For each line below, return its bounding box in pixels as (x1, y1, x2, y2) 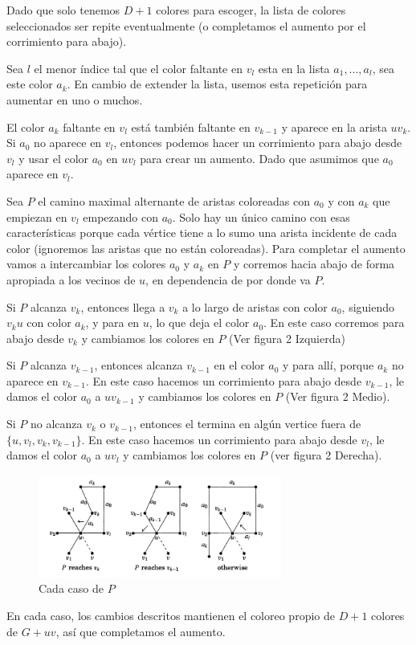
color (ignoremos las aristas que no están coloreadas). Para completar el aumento (6, 239, 406, 256)
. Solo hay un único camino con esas (172, 208, 350, 225)
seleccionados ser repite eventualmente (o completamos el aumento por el (6, 17, 366, 34)
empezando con (83, 208, 158, 225)
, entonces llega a (80, 298, 165, 315)
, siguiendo (341, 298, 395, 315)
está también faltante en (131, 118, 251, 135)
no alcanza (31, 415, 83, 432)
